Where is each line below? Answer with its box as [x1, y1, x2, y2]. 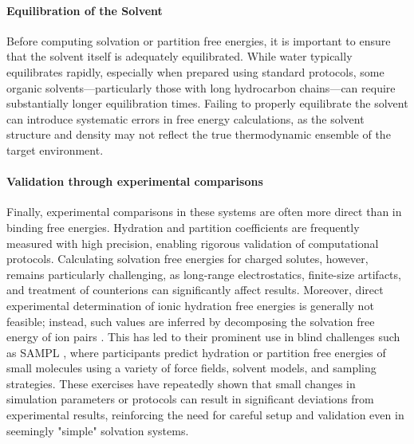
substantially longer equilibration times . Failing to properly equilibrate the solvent [6, 95, 408, 112]
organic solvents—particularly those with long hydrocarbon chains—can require [6, 79, 396, 96]
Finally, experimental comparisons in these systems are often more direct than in [6, 203, 402, 220]
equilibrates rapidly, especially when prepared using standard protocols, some [6, 63, 384, 80]
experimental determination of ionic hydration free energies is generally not [6, 297, 374, 313]
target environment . [6, 141, 104, 158]
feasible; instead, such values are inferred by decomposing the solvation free [6, 312, 375, 329]
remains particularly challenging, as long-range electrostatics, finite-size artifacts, [6, 265, 401, 282]
